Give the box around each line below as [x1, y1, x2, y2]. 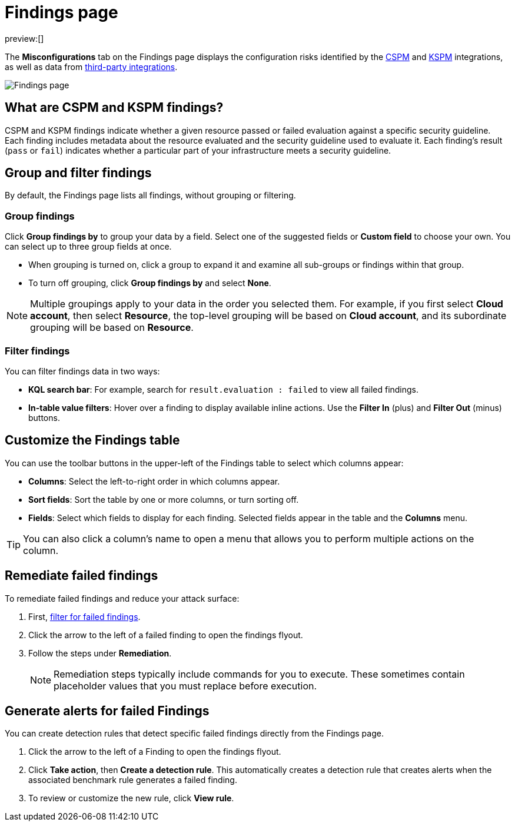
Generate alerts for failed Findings [5, 704, 210, 719]
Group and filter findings [5, 165, 152, 181]
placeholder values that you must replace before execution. [54, 679, 317, 692]
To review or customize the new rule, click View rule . [28, 793, 234, 804]
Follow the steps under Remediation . [28, 648, 172, 658]
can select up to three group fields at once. [5, 241, 172, 252]
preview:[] [5, 33, 44, 44]
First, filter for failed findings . [28, 611, 141, 622]
